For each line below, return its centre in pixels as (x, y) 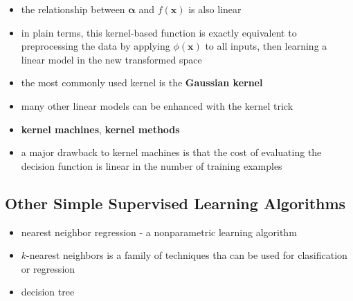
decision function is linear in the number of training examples (152, 165)
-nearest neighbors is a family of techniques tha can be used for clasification (187, 255)
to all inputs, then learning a (266, 46)
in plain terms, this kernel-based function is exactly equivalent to (159, 32)
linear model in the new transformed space (111, 59)
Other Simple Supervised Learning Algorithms (175, 203)
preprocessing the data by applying (96, 46)
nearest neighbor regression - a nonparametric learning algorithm (159, 232)
